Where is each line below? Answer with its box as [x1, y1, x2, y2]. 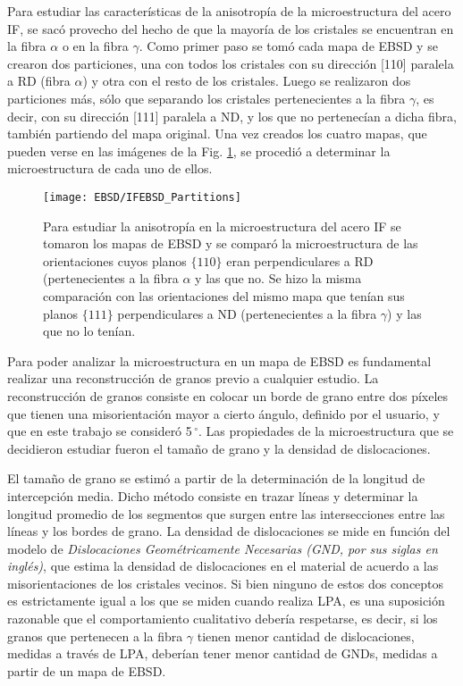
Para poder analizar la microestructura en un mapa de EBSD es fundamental [7, 351, 432, 370]
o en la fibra [62, 37, 129, 55]
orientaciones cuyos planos [43, 251, 187, 270]
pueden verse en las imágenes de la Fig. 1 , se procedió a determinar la [7, 141, 391, 160]
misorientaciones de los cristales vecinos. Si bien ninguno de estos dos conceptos [7, 573, 444, 592]
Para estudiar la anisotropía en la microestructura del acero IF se [43, 216, 401, 235]
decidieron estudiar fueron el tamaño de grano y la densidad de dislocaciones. [7, 439, 431, 457]
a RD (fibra [7, 71, 71, 90]
